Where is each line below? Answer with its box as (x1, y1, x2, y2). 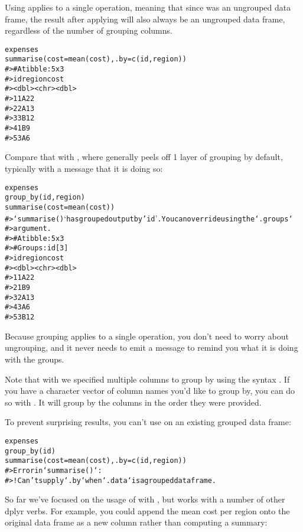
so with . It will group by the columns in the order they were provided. (5, 396, 262, 408)
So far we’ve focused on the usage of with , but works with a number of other (5, 493, 285, 505)
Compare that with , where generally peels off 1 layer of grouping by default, (5, 151, 283, 163)
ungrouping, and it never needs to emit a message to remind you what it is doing (5, 341, 298, 354)
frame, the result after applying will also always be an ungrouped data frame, (5, 12, 285, 25)
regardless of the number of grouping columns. (5, 24, 172, 37)
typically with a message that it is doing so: (5, 162, 163, 174)
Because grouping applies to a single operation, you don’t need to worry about (5, 329, 289, 342)
